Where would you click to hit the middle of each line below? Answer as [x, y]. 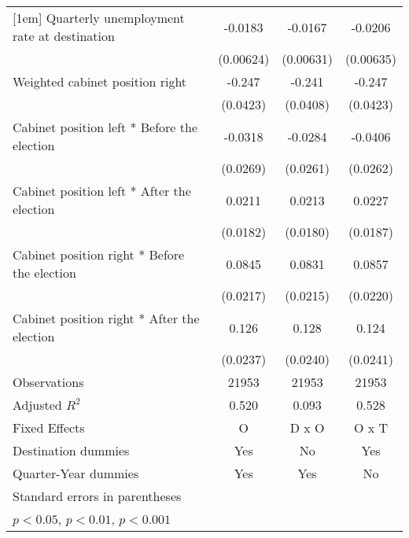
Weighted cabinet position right [100, 81]
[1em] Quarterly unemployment [99, 18]
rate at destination [64, 36]
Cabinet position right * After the [106, 318]
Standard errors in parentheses [97, 496]
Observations [48, 382]
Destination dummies [71, 450]
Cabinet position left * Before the [105, 127]
